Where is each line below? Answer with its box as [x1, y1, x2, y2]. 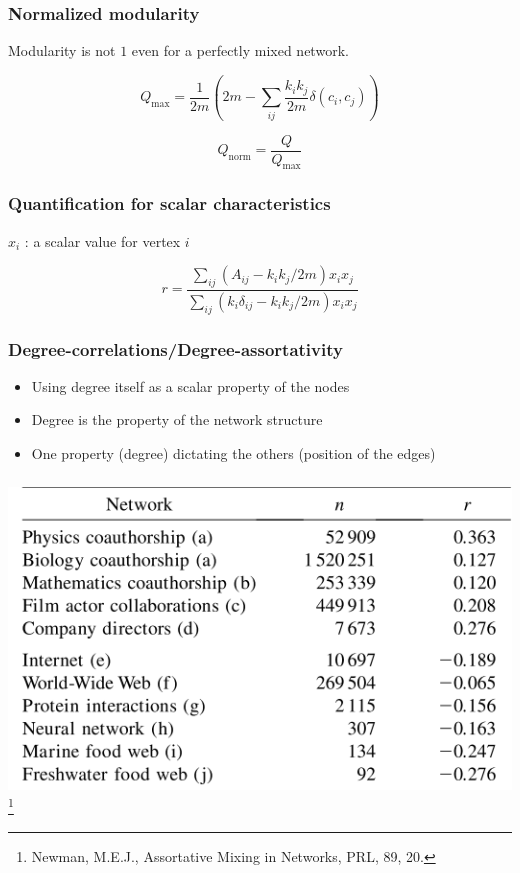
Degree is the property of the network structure [31, 409, 323, 430]
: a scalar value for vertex [24, 230, 181, 251]
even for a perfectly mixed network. [131, 40, 349, 61]
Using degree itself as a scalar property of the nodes [31, 375, 350, 396]
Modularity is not [8, 40, 116, 61]
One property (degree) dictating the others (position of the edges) [31, 443, 436, 464]
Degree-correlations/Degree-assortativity [8, 336, 343, 361]
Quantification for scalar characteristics [8, 191, 331, 216]
